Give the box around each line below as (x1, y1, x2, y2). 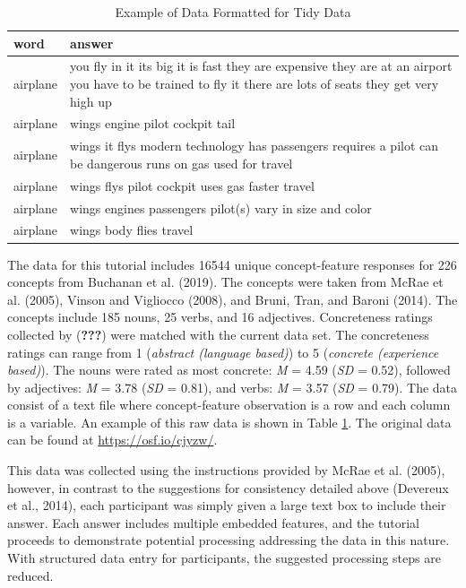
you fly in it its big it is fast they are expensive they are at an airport (70, 56, 453, 75)
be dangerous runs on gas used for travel (70, 153, 293, 172)
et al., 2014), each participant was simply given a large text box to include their (7, 496, 446, 514)
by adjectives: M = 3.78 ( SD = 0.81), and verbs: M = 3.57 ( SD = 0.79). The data (7, 377, 458, 396)
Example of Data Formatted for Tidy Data (115, 3, 351, 21)
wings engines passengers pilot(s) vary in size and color (70, 198, 372, 217)
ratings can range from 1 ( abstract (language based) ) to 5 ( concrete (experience (7, 342, 439, 361)
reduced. (7, 566, 54, 584)
